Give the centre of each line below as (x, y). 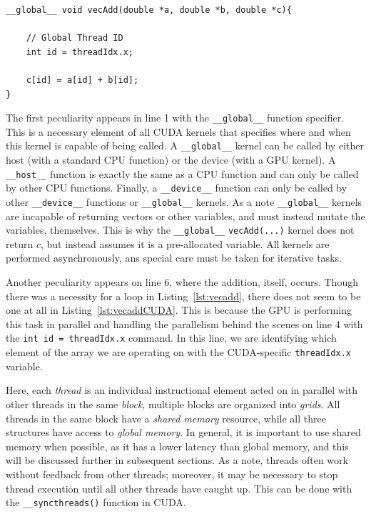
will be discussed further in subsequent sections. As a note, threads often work (177, 460)
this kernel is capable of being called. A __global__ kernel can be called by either (185, 145)
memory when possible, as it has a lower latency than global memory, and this (177, 446)
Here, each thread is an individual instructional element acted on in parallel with (182, 390)
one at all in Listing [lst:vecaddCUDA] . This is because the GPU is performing (179, 310)
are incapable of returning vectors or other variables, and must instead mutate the (185, 216)
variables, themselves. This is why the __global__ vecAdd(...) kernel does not (180, 230)
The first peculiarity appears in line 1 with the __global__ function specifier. (175, 118)
